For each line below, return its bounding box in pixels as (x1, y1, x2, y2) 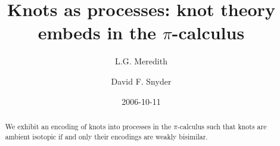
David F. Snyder (111, 74, 172, 87)
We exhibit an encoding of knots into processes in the (5, 121, 172, 131)
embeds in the (38, 20, 157, 45)
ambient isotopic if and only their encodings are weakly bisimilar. (5, 131, 208, 141)
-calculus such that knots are (177, 121, 267, 131)
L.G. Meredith (115, 55, 167, 67)
